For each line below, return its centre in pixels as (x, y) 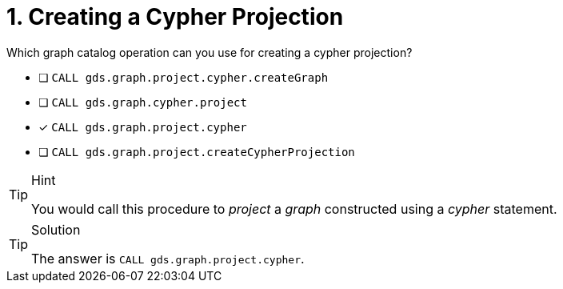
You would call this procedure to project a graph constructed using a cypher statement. (294, 209)
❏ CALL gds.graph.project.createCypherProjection (197, 151)
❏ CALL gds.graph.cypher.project (143, 102)
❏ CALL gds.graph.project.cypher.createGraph (184, 77)
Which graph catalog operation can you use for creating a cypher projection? (210, 52)
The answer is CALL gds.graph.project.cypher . (168, 258)
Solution (56, 229)
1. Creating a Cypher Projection (175, 17)
